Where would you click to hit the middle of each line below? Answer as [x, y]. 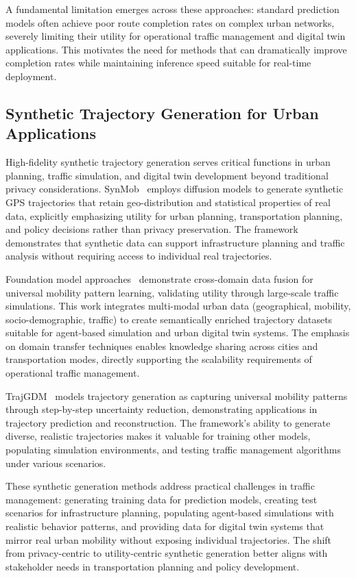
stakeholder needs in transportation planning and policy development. [153, 566]
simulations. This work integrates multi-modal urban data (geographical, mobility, [178, 306]
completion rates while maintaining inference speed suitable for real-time [158, 63]
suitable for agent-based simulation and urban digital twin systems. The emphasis [178, 332]
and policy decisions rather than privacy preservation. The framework [152, 229]
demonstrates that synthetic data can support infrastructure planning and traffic [175, 242]
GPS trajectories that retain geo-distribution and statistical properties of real [168, 202]
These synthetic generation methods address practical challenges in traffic [160, 486]
